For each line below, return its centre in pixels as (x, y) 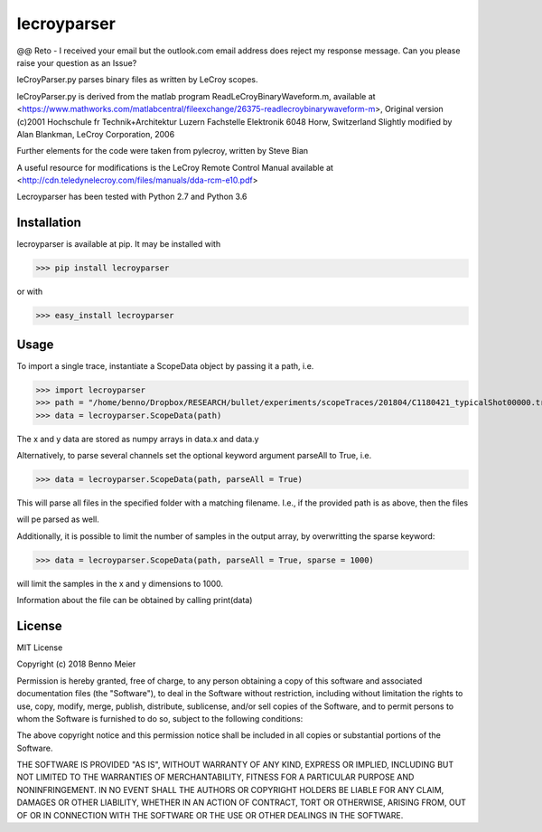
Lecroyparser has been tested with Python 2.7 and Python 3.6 (132, 197)
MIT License (40, 648)
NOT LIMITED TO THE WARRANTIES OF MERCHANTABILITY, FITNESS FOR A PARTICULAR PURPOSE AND (215, 777)
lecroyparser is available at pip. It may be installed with (119, 244)
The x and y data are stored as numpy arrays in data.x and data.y (138, 439)
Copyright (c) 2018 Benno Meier (76, 664)
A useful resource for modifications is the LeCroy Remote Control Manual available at (175, 167)
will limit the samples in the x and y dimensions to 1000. (120, 583)
